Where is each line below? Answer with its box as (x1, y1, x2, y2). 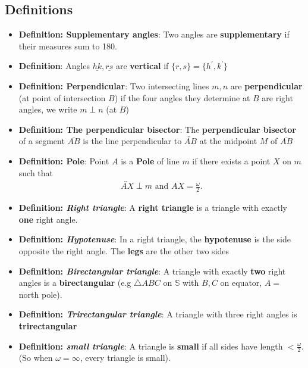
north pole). (18, 288, 62, 300)
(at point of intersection (18, 91, 106, 104)
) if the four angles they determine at (114, 91, 250, 104)
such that (18, 166, 54, 179)
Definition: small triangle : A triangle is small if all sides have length (18, 339, 283, 352)
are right (262, 91, 293, 104)
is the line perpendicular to (83, 135, 182, 147)
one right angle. (18, 213, 78, 225)
